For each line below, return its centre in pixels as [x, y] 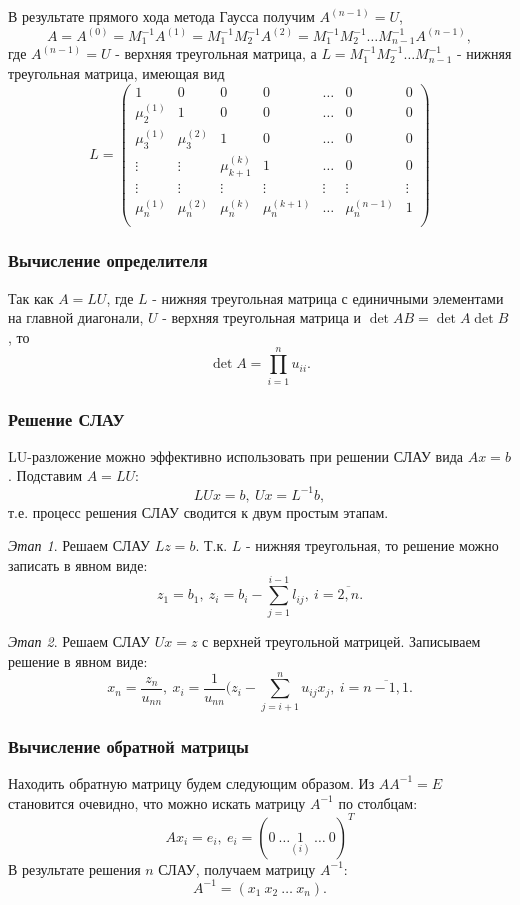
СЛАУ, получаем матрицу [237, 868]
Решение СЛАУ [66, 418]
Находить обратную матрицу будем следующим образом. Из [191, 782]
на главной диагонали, [76, 317]
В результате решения [74, 868]
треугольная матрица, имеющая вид [116, 73]
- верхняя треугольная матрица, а [216, 53]
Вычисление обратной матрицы [128, 745]
